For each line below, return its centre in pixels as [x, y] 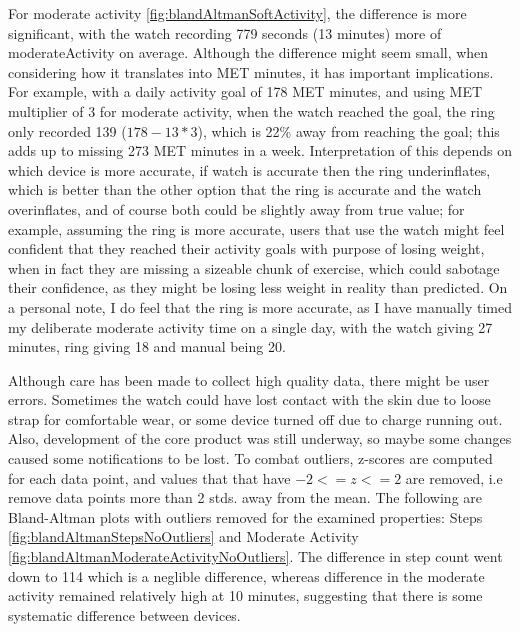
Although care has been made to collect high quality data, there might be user [249, 379]
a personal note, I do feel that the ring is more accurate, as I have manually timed [260, 306]
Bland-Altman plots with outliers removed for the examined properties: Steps [245, 516]
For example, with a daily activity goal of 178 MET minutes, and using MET [245, 91]
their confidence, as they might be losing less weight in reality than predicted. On [258, 287]
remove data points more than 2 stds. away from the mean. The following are [245, 497]
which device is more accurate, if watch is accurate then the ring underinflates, [249, 169]
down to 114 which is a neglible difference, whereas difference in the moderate [246, 575]
